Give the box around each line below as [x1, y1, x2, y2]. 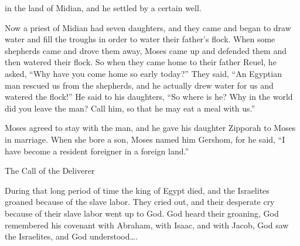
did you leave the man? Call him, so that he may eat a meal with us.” [5, 102, 255, 114]
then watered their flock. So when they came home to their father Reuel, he [5, 56, 277, 68]
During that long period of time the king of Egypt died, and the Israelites [5, 184, 270, 196]
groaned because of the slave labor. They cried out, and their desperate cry [5, 196, 275, 208]
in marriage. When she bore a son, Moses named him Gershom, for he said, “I [5, 133, 285, 145]
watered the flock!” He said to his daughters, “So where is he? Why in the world [5, 90, 293, 103]
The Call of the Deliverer [5, 164, 95, 177]
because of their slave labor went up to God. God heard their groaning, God [5, 207, 279, 219]
